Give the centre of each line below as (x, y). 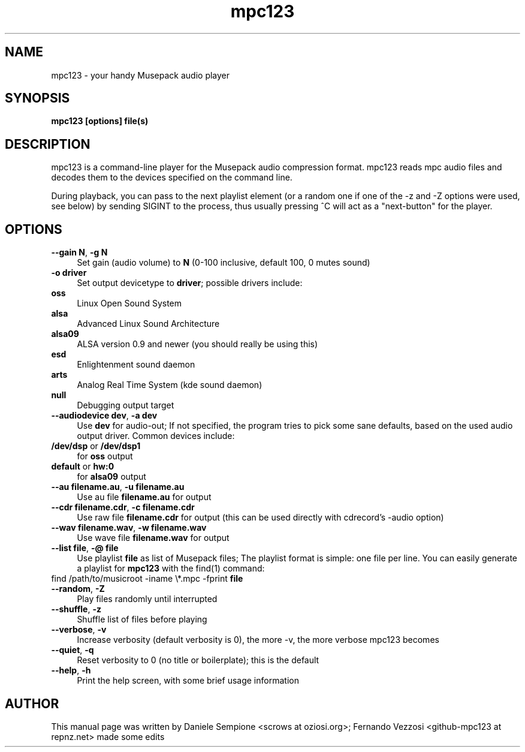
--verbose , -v (79, 630)
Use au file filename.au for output (144, 497)
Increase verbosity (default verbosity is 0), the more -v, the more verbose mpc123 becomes (258, 640)
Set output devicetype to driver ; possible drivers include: (190, 283)
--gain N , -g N (79, 252)
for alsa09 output (111, 477)
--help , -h (71, 670)
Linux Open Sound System (129, 303)
